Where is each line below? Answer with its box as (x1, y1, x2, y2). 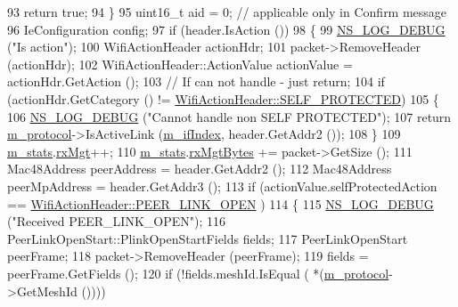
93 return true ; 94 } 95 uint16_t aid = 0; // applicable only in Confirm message (7, 3, 447, 20)
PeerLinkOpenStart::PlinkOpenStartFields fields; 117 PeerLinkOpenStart (7, 229, 408, 247)
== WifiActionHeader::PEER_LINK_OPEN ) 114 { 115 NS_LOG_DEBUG (7, 194, 434, 213)
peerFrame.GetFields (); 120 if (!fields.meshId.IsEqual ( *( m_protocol (7, 263, 389, 282)
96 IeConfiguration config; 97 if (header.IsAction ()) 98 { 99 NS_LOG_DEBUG (7, 20, 446, 38)
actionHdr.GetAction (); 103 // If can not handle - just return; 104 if (7, 72, 385, 91)
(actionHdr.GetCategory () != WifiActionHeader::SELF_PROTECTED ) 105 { (7, 89, 439, 108)
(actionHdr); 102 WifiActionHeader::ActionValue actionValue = (7, 54, 353, 73)
